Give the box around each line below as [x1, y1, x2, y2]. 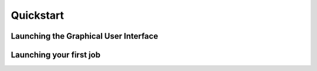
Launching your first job [11, 50, 101, 60]
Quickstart [11, 9, 65, 22]
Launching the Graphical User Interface [11, 31, 158, 41]
